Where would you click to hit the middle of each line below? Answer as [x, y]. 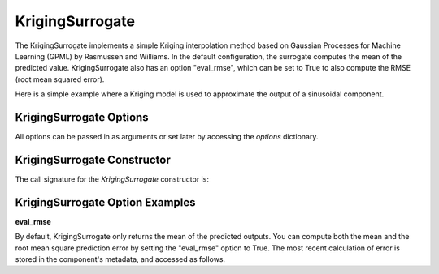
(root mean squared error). [60, 79]
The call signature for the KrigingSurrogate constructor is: [112, 179]
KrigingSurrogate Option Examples [105, 202]
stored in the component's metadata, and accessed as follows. [120, 259]
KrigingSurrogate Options [82, 117]
